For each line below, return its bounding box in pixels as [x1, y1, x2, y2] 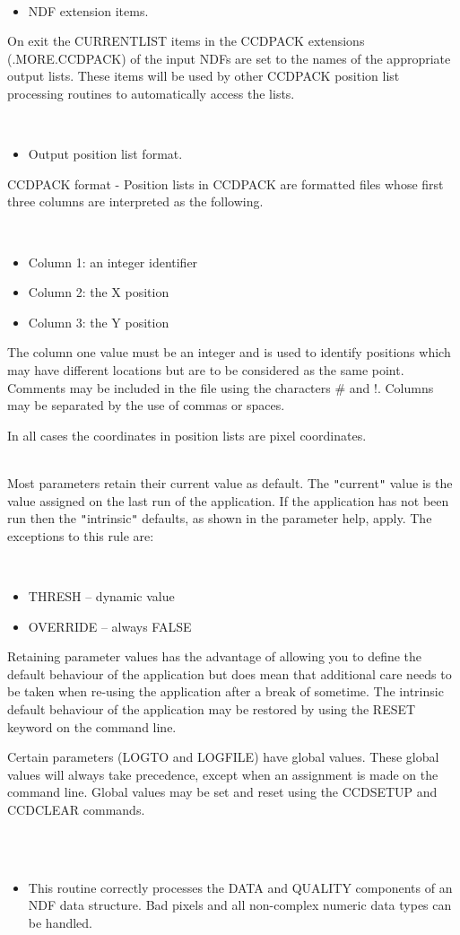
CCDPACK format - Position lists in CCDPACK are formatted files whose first [7, 174, 444, 193]
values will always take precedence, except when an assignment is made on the [7, 765, 438, 783]
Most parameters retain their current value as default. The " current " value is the [7, 473, 453, 492]
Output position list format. [28, 144, 183, 163]
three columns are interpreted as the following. [7, 192, 264, 211]
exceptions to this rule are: [7, 526, 154, 545]
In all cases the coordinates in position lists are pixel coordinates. [7, 425, 367, 444]
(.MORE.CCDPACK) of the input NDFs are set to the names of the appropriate [7, 48, 451, 67]
